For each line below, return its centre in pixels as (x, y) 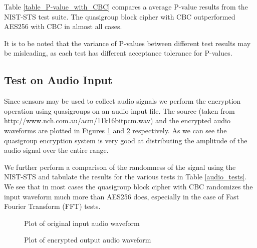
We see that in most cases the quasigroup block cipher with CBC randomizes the (128, 186)
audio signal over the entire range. (56, 150)
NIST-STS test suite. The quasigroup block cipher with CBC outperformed (120, 16)
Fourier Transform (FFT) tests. (52, 206)
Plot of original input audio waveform (82, 223)
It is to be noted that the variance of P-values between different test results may (127, 43)
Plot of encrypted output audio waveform (88, 240)
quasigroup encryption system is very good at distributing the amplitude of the (126, 140)
